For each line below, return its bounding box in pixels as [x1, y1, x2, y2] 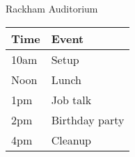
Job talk [51, 91, 92, 108]
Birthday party [51, 111, 125, 128]
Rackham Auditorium [6, 1, 98, 15]
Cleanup [51, 131, 92, 148]
